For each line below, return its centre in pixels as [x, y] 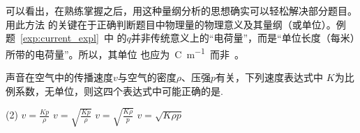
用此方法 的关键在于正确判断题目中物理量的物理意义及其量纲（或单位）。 [171, 24]
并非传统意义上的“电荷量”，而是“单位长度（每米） [243, 38]
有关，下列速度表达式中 [270, 77]
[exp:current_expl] [60, 38]
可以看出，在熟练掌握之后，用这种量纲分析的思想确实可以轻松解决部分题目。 [181, 10]
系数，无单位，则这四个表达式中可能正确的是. [119, 90]
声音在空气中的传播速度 [59, 77]
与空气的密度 [147, 77]
